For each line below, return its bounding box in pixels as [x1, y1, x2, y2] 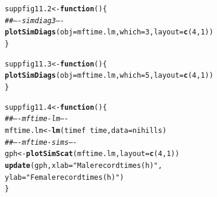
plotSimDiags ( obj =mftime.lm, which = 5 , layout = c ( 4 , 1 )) [5, 71, 213, 80]
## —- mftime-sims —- [5, 138, 77, 147]
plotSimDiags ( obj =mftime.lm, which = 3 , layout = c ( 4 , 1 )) [5, 28, 213, 37]
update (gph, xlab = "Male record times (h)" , [5, 161, 162, 170]
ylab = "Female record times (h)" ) [5, 173, 124, 182]
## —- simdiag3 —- [5, 16, 65, 25]
